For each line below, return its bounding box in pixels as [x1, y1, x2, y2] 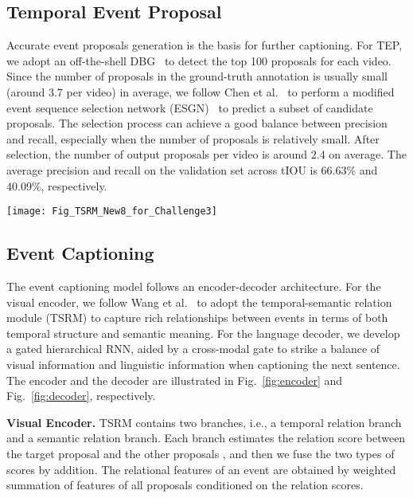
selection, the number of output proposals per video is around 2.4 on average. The [6, 146, 407, 163]
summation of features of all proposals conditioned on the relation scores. [6, 476, 364, 493]
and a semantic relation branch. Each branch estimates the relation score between [6, 429, 406, 446]
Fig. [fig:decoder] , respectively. [6, 387, 156, 404]
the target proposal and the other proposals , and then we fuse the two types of [6, 445, 395, 461]
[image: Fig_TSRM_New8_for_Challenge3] [6, 206, 217, 218]
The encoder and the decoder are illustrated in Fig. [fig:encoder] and [6, 371, 343, 388]
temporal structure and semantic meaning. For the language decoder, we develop [6, 324, 400, 341]
